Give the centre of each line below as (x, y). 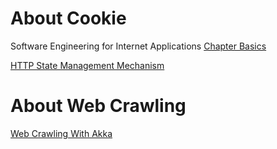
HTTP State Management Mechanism (87, 65)
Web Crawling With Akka (61, 133)
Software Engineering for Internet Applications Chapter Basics (138, 46)
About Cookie (68, 18)
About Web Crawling (98, 106)
